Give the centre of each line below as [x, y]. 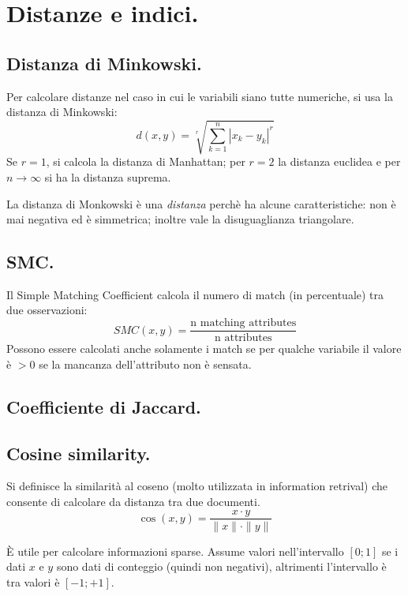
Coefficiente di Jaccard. [104, 406]
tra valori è [33, 581]
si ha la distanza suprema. [108, 176]
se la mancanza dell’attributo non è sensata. [145, 364]
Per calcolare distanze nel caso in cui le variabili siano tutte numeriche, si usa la [200, 96]
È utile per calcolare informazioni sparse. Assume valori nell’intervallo [175, 551]
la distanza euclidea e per [339, 161]
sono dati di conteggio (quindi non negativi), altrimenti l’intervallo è [221, 566]
